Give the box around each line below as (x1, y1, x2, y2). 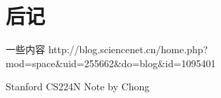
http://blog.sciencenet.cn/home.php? (48, 42, 208, 57)
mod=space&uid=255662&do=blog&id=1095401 (6, 55, 216, 70)
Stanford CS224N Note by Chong (6, 79, 150, 94)
